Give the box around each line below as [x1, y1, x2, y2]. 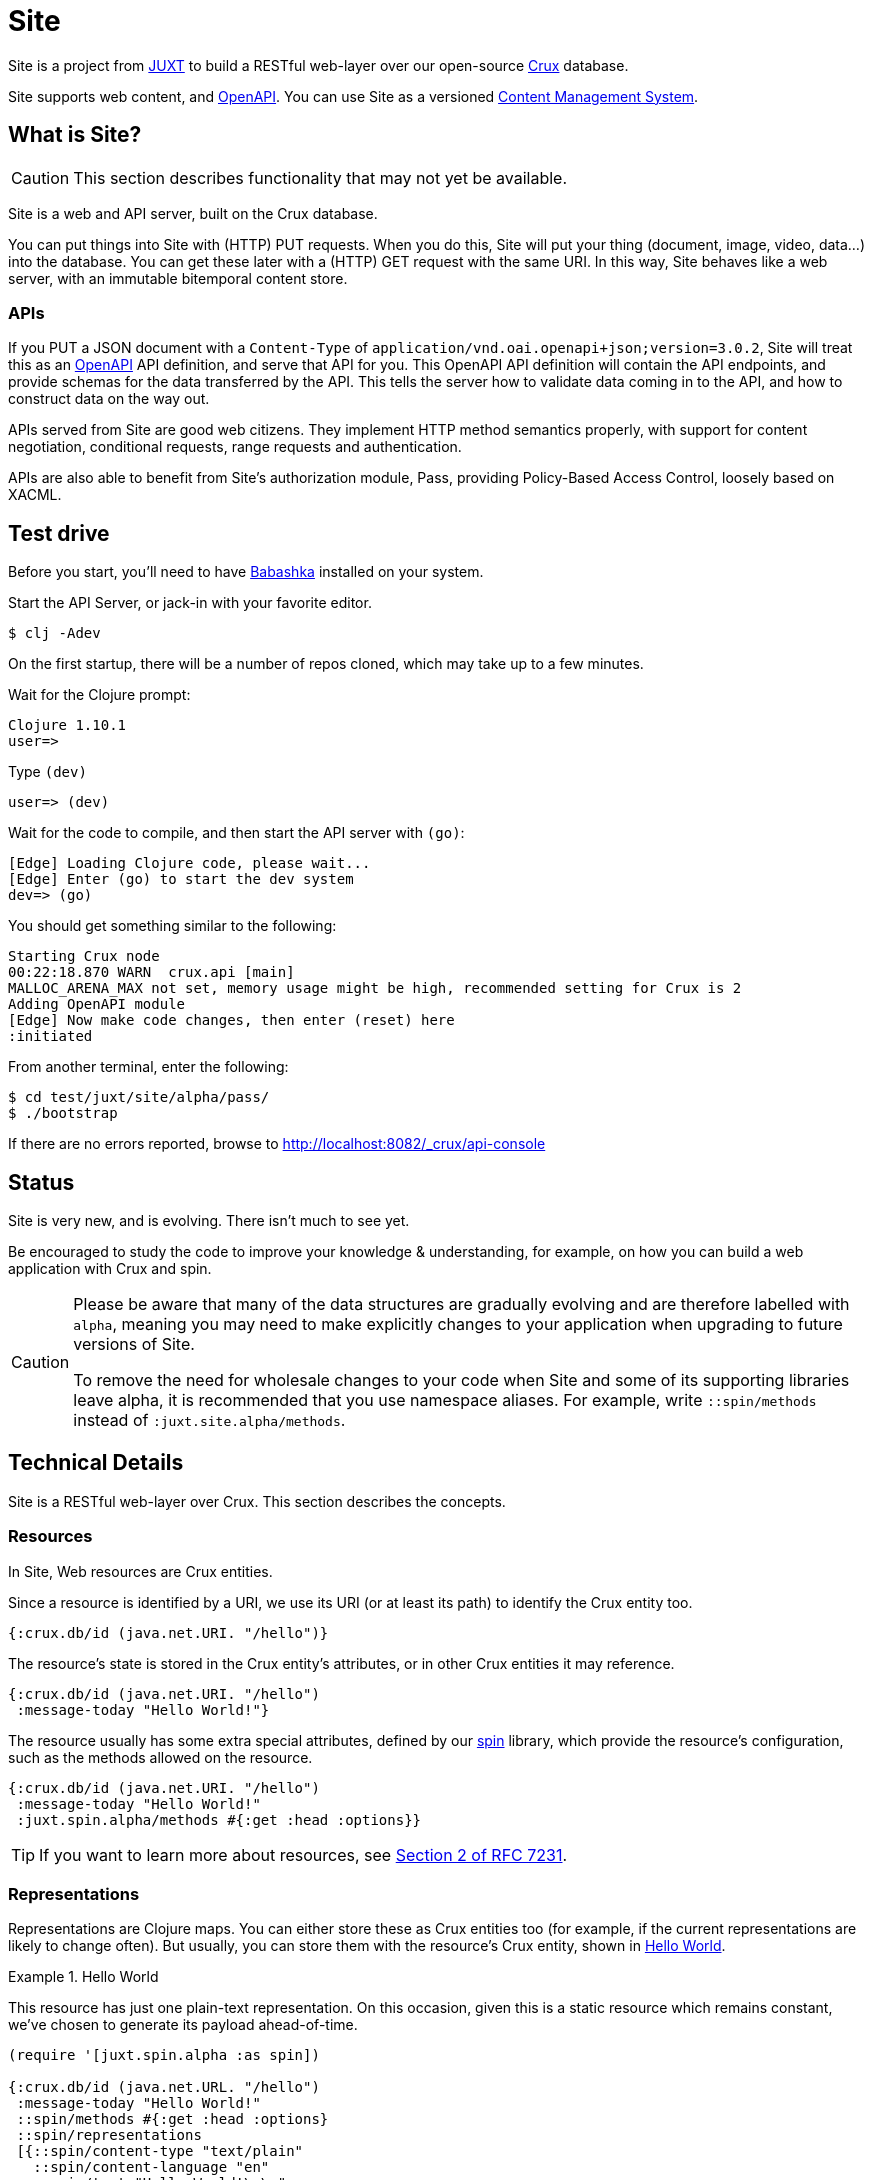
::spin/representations [16, 2127, 202, 2144]
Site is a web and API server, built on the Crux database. [8, 204, 378, 222]
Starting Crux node [8, 948, 160, 965]
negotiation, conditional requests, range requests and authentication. [8, 438, 462, 456]
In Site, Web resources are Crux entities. [8, 1562, 273, 1580]
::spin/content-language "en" [33, 2159, 270, 2176]
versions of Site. [73, 1334, 195, 1355]
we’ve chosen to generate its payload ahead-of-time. [8, 2016, 358, 2034]
